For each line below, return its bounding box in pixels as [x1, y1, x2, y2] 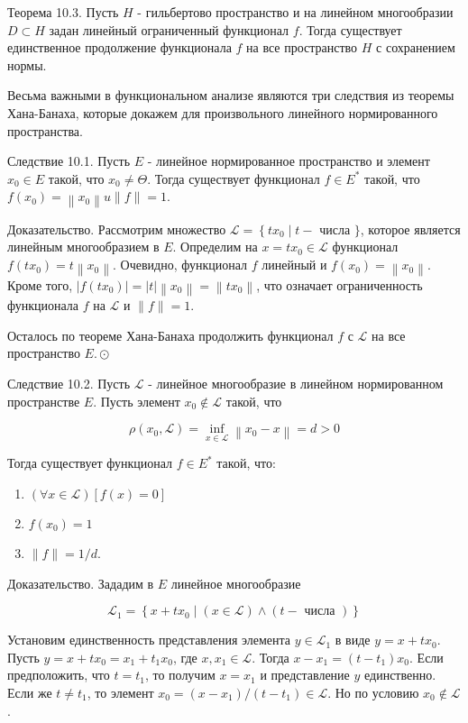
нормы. [7, 55, 47, 74]
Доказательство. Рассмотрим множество [7, 219, 226, 238]
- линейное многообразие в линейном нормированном [148, 373, 444, 392]
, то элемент [87, 682, 154, 701]
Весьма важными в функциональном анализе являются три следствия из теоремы [7, 86, 454, 105]
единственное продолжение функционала [7, 38, 232, 57]
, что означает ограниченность [256, 275, 423, 294]
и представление [260, 665, 350, 684]
